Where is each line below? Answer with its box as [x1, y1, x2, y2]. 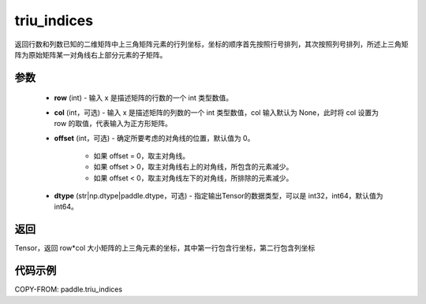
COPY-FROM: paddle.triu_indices [14, 284, 122, 295]
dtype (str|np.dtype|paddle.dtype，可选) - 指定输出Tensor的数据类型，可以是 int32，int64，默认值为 [54, 191, 383, 201]
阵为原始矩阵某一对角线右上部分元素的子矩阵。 [14, 50, 167, 59]
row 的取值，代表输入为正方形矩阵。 [54, 119, 173, 128]
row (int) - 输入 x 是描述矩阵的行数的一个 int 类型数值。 [54, 93, 233, 102]
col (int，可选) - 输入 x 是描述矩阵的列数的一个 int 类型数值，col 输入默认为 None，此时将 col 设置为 [54, 107, 379, 117]
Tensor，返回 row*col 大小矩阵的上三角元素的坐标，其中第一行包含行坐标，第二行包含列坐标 [14, 243, 316, 253]
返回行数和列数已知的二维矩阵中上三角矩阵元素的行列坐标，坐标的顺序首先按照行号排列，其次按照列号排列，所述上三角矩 [14, 39, 409, 49]
